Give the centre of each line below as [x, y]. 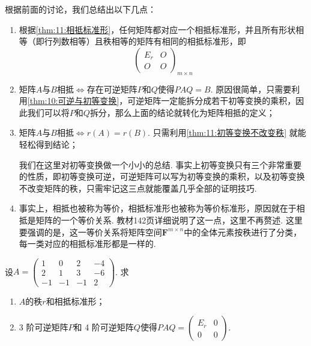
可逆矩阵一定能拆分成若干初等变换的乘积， [212, 101]
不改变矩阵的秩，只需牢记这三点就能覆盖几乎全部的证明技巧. [138, 188]
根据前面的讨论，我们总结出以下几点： [80, 9]
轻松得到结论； [48, 144]
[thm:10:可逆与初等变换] [73, 101]
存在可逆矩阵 [112, 89]
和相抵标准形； [75, 301]
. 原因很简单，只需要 [251, 89]
